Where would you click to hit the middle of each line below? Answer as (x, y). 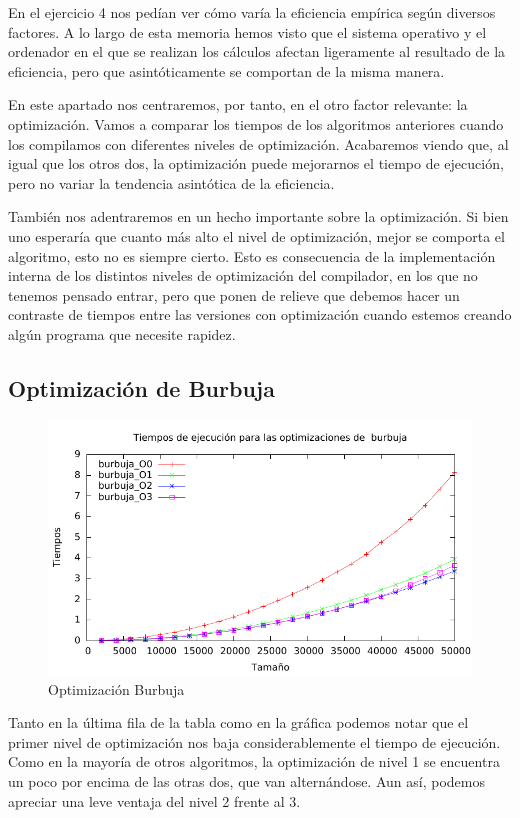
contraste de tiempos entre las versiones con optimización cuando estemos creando (260, 314)
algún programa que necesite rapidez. (122, 333)
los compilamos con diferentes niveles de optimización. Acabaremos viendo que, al (258, 143)
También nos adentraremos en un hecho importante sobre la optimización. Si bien (258, 216)
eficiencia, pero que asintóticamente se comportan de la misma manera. (226, 70)
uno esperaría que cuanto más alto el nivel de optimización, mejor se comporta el (256, 235)
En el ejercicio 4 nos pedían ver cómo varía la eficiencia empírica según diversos (252, 12)
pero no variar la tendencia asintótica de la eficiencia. (171, 182)
